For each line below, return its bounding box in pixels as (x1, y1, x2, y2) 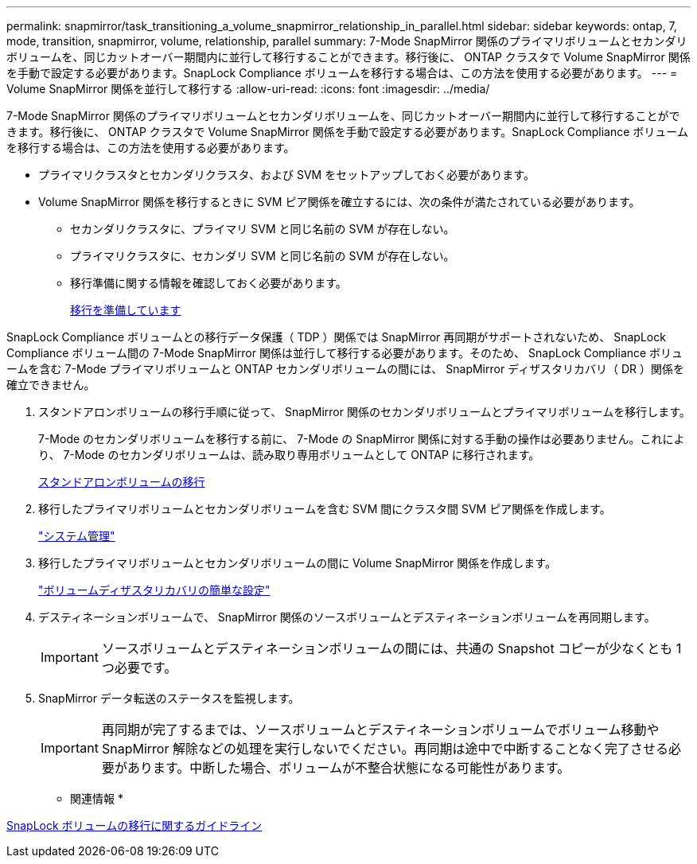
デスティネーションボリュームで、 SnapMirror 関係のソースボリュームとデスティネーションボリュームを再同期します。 (38, 610, 656, 624)
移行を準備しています (70, 303, 181, 317)
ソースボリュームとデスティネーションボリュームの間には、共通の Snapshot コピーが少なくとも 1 (101, 640, 682, 656)
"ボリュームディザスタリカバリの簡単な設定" (38, 583, 271, 597)
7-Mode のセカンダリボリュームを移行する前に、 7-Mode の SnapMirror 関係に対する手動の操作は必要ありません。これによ (38, 432, 685, 446)
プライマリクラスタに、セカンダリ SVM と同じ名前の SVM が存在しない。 (70, 249, 455, 263)
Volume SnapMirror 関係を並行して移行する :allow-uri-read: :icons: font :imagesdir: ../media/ (6, 82, 490, 95)
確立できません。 (6, 378, 95, 391)
